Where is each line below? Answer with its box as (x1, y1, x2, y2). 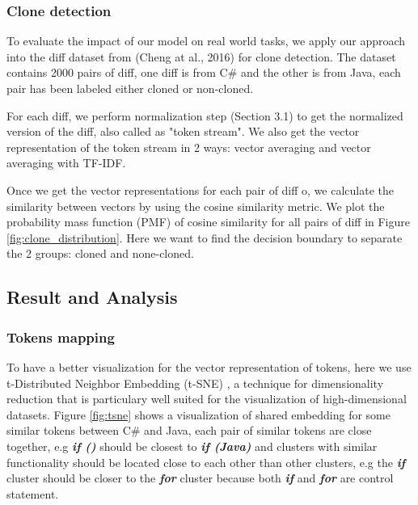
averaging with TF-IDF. (6, 154, 126, 171)
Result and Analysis (6, 284, 178, 309)
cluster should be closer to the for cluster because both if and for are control (6, 469, 394, 486)
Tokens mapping (6, 326, 115, 347)
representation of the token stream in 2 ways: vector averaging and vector (6, 138, 371, 155)
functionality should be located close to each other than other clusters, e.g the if (6, 453, 406, 470)
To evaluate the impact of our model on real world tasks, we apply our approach (6, 32, 406, 49)
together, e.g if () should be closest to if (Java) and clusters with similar (6, 437, 378, 454)
